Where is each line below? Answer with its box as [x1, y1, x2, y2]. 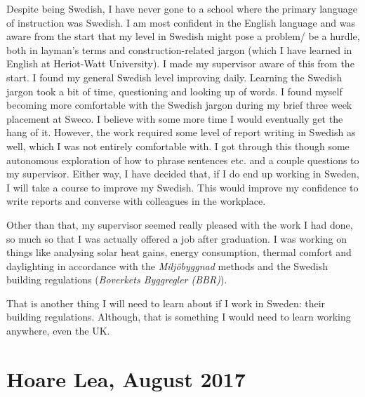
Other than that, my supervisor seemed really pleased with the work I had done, [6, 217, 353, 231]
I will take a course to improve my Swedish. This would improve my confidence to [6, 180, 359, 194]
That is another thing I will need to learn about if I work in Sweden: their [6, 295, 326, 310]
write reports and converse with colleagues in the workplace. [6, 194, 266, 208]
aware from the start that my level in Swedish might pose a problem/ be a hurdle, [6, 29, 360, 43]
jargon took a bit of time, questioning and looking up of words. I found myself [6, 83, 343, 98]
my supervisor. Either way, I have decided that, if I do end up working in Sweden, [6, 166, 359, 181]
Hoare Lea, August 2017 [6, 364, 246, 393]
